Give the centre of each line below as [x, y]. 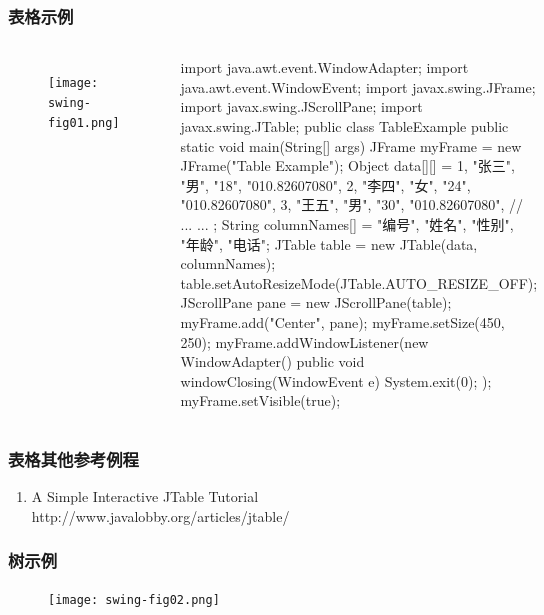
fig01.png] [84, 122]
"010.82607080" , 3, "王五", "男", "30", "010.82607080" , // [352, 204]
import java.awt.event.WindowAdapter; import [324, 67]
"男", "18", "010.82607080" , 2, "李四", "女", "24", [325, 184]
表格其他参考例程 [73, 458]
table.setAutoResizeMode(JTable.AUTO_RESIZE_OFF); [359, 282]
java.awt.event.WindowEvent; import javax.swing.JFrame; [358, 86]
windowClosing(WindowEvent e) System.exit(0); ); [336, 380]
